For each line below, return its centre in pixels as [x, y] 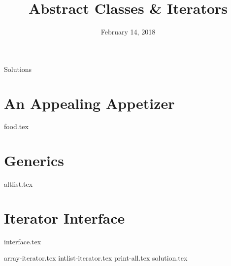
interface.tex [23, 241]
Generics [34, 160]
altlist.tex [18, 184]
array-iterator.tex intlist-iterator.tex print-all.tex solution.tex [96, 258]
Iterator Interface [65, 217]
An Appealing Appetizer [89, 103]
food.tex [16, 126]
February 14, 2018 [128, 32]
